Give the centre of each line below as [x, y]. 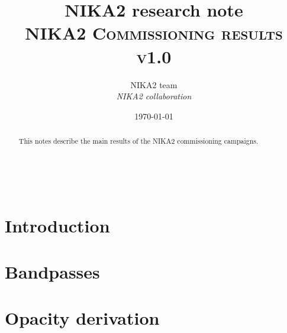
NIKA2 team [154, 84]
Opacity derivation [82, 318]
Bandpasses [52, 271]
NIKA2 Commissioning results [154, 33]
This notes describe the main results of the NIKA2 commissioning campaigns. [138, 141]
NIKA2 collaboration [154, 96]
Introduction [57, 225]
